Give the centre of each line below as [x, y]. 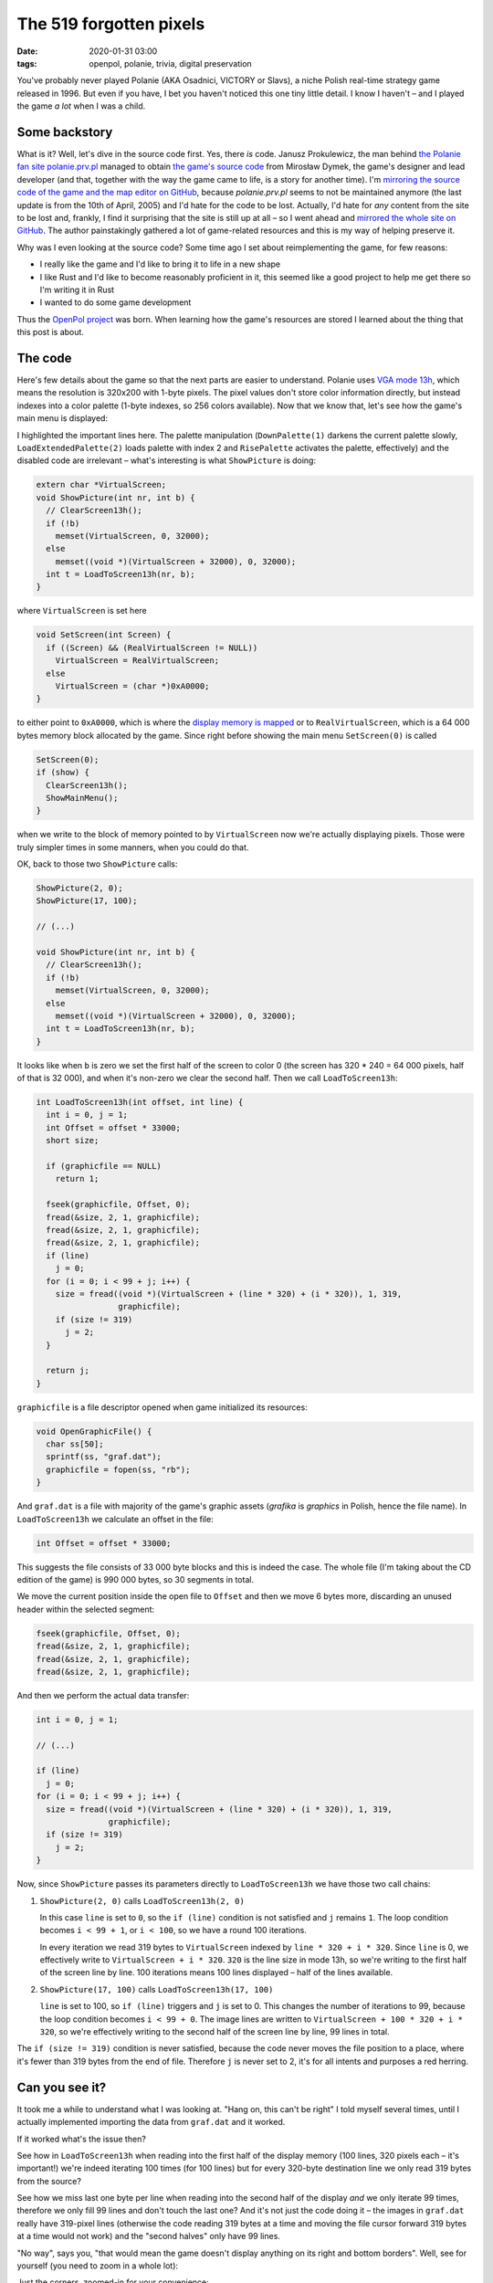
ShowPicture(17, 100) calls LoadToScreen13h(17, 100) [157, 1989]
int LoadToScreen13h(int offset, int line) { [140, 1102]
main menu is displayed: [63, 418]
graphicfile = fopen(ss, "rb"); [118, 1469]
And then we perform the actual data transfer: [103, 1695]
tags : [27, 63]
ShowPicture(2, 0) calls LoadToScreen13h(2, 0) [142, 1900]
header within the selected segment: [86, 1609]
